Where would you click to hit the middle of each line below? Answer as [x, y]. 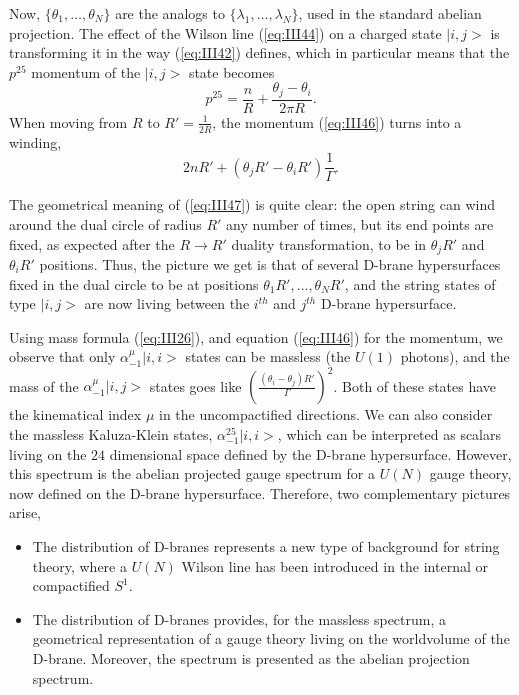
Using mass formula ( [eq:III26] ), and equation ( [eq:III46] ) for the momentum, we [256, 336]
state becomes [231, 71]
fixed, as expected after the [92, 243]
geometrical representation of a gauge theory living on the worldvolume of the [271, 638]
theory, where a [79, 565]
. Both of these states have [415, 385]
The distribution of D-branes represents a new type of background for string [266, 546]
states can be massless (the [268, 356]
